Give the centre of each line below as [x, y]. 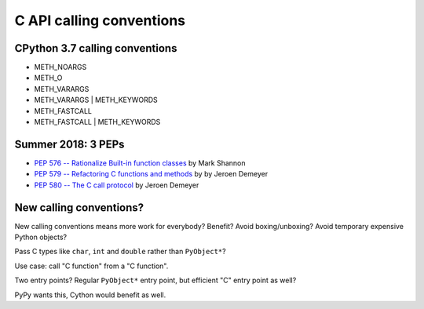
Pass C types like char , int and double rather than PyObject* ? [121, 252]
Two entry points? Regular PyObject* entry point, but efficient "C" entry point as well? [155, 280]
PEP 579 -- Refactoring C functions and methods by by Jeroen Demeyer [151, 174]
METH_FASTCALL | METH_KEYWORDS [97, 122]
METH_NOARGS [60, 67]
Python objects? [40, 237]
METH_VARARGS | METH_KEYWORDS [96, 100]
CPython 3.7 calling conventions [96, 48]
